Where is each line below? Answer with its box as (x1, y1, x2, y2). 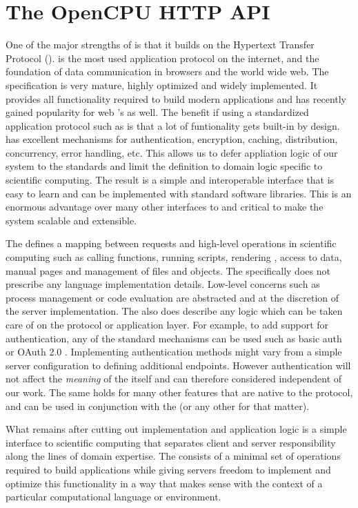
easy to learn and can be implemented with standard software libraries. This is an (6, 186, 352, 200)
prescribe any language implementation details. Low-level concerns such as (6, 277, 320, 291)
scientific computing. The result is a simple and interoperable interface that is (6, 173, 335, 187)
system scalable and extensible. (6, 213, 137, 227)
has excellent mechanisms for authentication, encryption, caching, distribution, (6, 132, 338, 146)
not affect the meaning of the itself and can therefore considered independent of (6, 371, 342, 386)
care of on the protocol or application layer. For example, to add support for (6, 317, 329, 331)
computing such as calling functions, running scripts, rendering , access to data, (6, 250, 342, 264)
